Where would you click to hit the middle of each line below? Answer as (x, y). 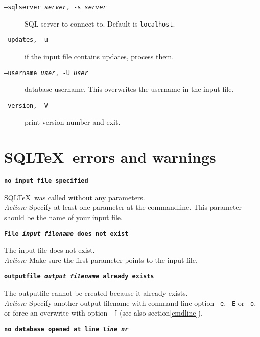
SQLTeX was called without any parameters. (75, 197)
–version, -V (26, 105)
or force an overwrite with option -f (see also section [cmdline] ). (103, 313)
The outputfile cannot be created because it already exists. (96, 293)
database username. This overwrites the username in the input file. (129, 89)
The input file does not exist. (50, 250)
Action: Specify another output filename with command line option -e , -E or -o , (130, 303)
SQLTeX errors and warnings (110, 157)
